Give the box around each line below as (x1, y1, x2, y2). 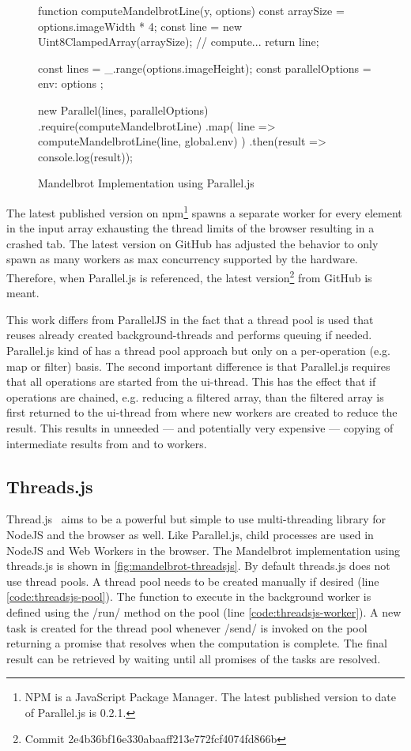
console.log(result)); (38, 148, 133, 164)
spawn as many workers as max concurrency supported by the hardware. (6, 251, 358, 267)
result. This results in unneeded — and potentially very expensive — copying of (6, 419, 394, 436)
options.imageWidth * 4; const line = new (38, 17, 242, 34)
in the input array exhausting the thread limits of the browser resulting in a (6, 220, 375, 236)
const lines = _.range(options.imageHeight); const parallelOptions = (38, 59, 371, 76)
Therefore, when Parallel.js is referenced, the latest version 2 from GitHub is (6, 266, 372, 285)
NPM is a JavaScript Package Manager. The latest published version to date (25, 689, 397, 705)
